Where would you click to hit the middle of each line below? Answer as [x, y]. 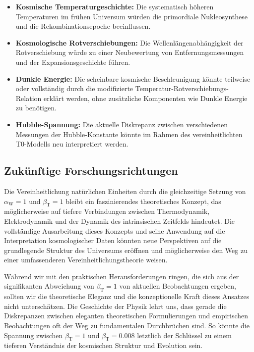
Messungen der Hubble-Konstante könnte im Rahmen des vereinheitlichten [129, 134]
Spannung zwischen [33, 335]
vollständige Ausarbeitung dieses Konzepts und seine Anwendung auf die [115, 230]
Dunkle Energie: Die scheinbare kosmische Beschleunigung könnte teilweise [133, 78]
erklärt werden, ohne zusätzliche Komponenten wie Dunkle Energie [145, 98]
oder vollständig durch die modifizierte [74, 88]
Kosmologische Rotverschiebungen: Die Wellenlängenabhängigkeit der [129, 42]
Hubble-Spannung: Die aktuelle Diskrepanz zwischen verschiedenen [122, 124]
